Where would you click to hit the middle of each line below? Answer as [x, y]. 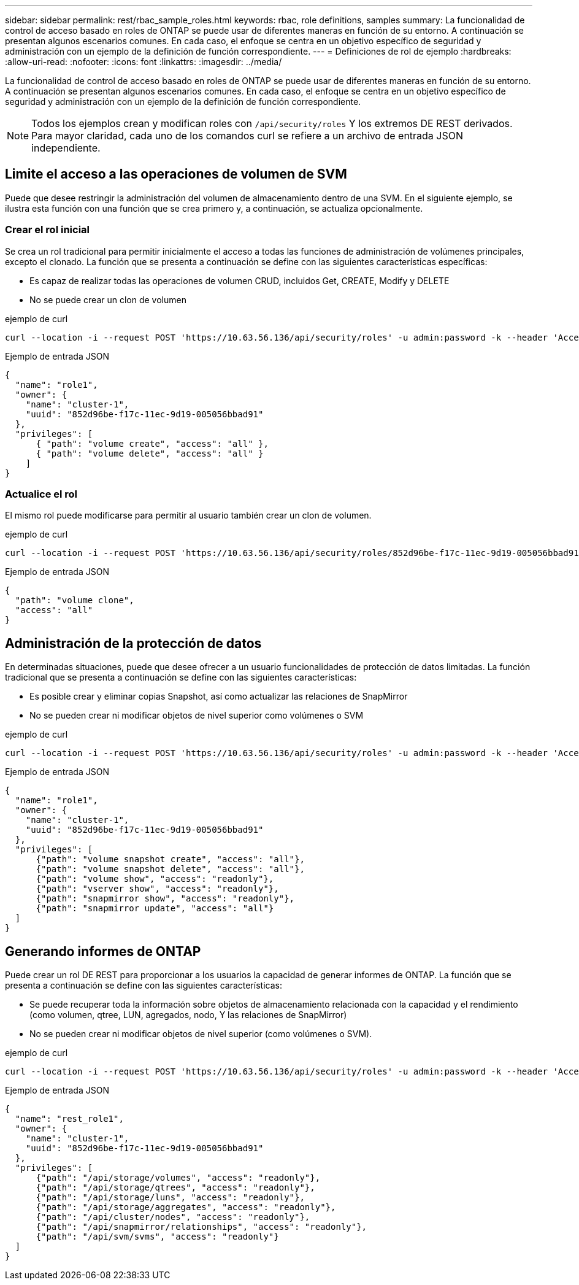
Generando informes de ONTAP [103, 951]
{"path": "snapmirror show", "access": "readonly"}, [165, 899]
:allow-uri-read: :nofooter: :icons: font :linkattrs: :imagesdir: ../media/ [144, 62]
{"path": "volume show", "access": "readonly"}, [155, 879]
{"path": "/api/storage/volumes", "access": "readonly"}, [178, 1178]
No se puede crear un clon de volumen [108, 299]
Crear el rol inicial [47, 230]
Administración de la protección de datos [133, 643]
